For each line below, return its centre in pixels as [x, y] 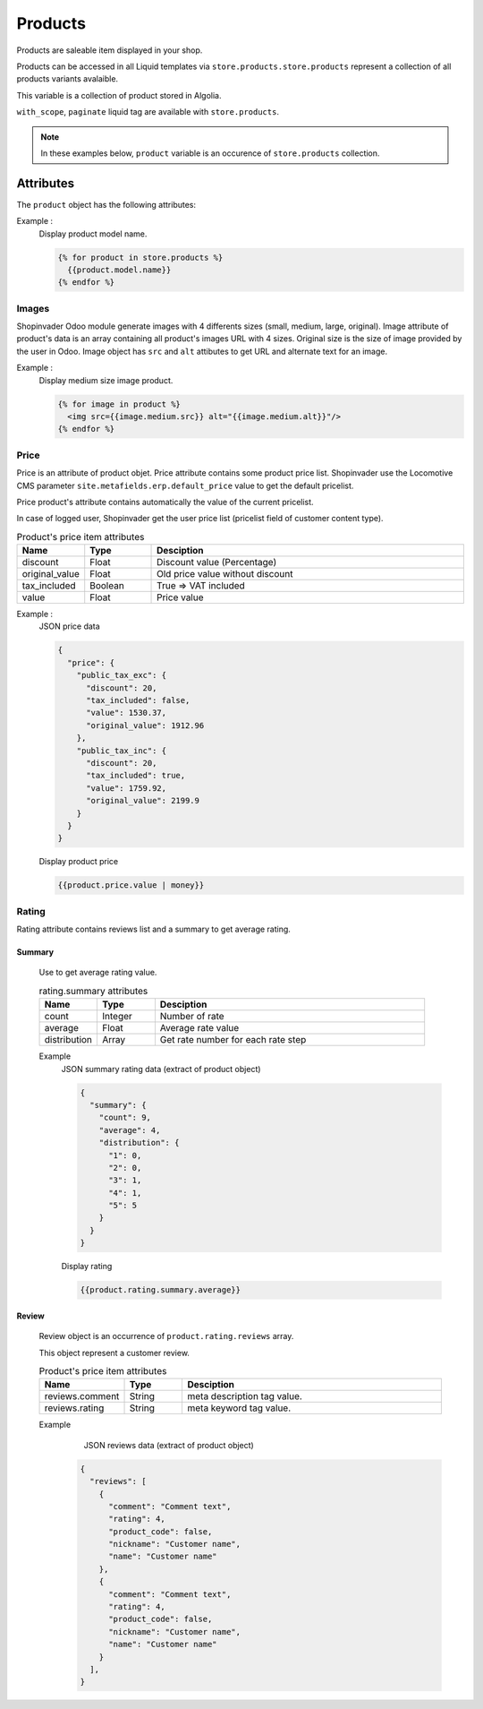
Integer [118, 1017]
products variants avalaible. [68, 79]
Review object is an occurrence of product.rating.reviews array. [166, 1336]
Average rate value [199, 1028]
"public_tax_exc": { [122, 675]
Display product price [79, 862]
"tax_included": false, [138, 700]
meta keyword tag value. [239, 1408]
